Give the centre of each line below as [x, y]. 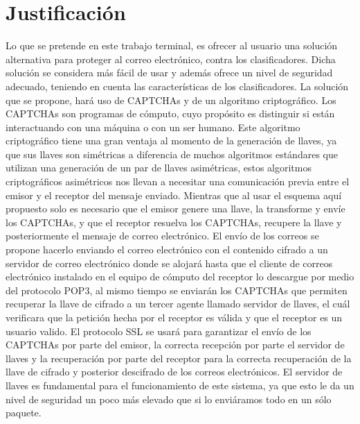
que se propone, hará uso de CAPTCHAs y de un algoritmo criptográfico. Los [171, 100]
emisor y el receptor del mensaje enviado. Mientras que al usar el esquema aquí [174, 195]
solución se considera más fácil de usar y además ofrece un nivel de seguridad [169, 73]
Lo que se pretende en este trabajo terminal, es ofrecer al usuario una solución [172, 45]
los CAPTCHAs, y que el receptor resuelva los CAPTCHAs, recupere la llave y [174, 222]
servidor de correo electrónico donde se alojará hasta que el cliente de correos [169, 263]
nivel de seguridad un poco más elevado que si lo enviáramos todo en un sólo [169, 399]
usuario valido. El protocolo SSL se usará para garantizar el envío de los [159, 331]
